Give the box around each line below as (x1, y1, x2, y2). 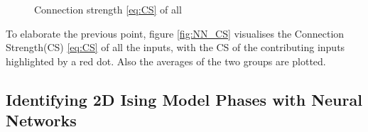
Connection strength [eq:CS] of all (34, 2, 182, 16)
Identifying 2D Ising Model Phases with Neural (6, 88, 362, 110)
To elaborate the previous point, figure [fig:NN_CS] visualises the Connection (6, 26, 345, 40)
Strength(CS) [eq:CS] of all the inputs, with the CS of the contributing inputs (6, 40, 345, 55)
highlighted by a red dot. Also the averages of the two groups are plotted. (6, 53, 326, 68)
